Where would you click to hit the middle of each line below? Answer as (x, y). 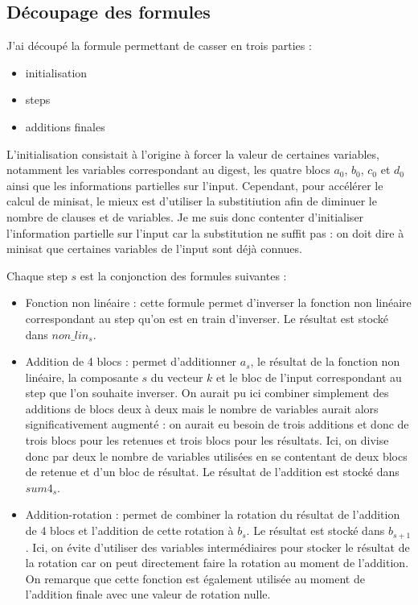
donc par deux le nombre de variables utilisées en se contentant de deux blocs (216, 456)
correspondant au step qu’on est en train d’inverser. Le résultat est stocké (207, 318)
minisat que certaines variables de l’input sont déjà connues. (154, 249)
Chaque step (37, 275)
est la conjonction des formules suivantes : (183, 275)
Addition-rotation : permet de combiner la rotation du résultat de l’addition (213, 514)
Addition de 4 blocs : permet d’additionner (131, 361)
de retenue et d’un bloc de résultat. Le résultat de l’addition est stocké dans (212, 472)
